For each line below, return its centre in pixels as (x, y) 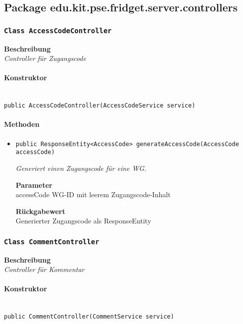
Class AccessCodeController (58, 30)
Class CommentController (52, 242)
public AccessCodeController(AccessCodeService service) (100, 106)
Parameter (34, 185)
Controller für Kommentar (44, 269)
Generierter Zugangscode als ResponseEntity (83, 221)
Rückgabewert (40, 211)
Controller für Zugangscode (45, 58)
